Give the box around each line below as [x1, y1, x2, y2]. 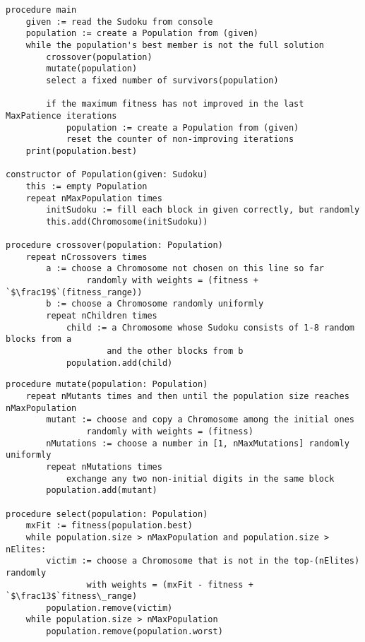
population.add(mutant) [46, 485, 157, 496]
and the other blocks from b [107, 346, 244, 357]
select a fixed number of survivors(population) [46, 75, 279, 85]
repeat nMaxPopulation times [25, 193, 162, 203]
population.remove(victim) [46, 602, 173, 613]
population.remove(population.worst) [46, 626, 223, 637]
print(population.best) [25, 145, 138, 156]
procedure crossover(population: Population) [6, 240, 223, 251]
